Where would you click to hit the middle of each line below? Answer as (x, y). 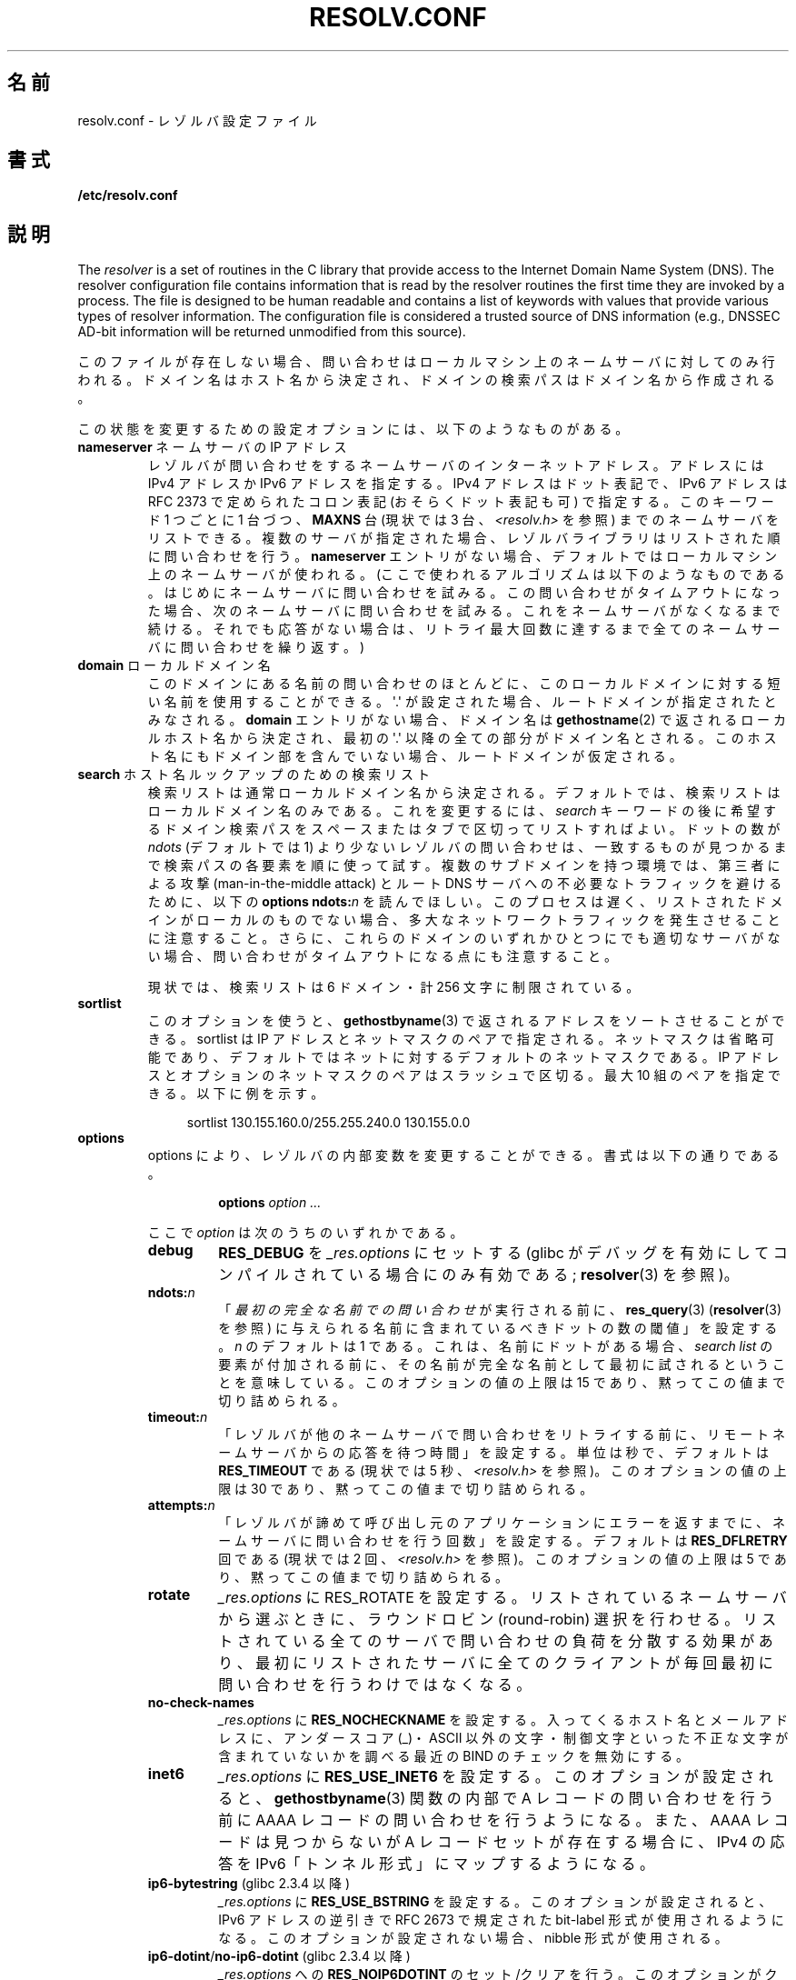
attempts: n (181, 1505)
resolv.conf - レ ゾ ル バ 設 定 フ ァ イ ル (197, 120)
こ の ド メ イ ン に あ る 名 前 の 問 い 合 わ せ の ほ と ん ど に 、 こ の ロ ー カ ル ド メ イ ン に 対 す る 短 (464, 684)
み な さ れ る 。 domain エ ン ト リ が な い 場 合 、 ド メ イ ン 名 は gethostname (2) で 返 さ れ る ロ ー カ (467, 720)
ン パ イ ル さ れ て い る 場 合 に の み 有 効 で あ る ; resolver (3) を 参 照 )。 (478, 1275)
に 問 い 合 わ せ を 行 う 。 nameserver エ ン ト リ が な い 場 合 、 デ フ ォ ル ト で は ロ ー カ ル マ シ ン (462, 556)
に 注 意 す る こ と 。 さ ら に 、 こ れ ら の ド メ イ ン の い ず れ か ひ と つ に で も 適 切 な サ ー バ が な (464, 938)
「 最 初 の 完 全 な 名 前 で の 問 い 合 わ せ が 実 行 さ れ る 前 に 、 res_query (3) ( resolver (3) (500, 1310)
